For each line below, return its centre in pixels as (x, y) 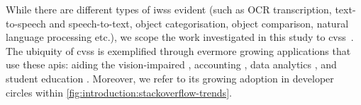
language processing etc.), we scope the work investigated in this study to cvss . (180, 37)
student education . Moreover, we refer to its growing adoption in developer (170, 78)
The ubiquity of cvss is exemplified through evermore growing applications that (178, 50)
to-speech (26, 23)
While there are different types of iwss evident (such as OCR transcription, (169, 9)
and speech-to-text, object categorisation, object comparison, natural (199, 23)
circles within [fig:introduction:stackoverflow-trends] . (119, 92)
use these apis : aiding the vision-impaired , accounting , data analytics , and (171, 64)
